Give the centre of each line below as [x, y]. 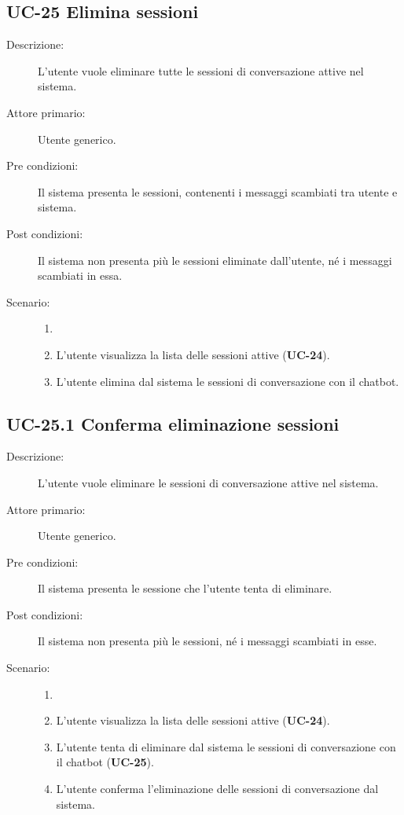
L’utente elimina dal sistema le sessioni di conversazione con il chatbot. [228, 381]
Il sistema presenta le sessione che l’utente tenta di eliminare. [185, 588]
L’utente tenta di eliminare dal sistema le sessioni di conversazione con [226, 746]
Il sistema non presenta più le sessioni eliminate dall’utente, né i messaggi [215, 260]
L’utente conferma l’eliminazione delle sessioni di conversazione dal [217, 789]
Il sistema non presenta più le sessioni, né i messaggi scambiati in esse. [208, 641]
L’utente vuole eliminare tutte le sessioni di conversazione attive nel [201, 70]
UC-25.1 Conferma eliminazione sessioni [173, 423]
